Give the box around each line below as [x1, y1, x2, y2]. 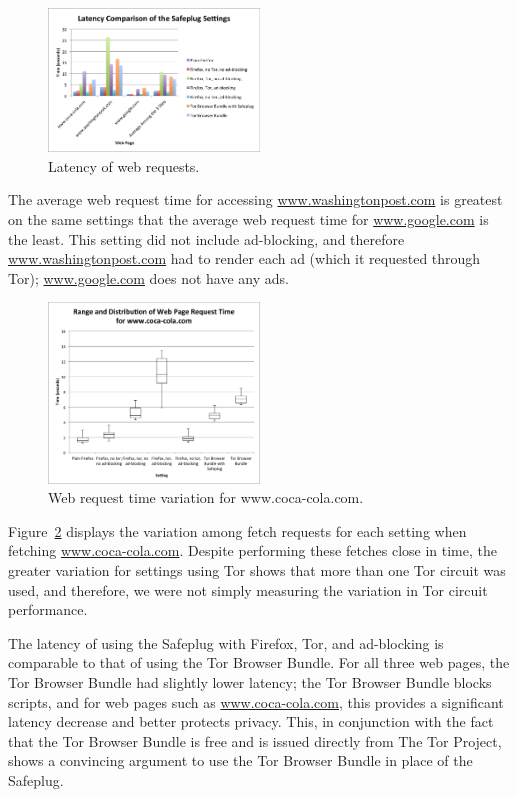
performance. [8, 599, 88, 620]
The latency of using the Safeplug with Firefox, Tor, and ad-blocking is [8, 632, 444, 653]
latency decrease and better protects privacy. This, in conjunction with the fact [8, 711, 494, 732]
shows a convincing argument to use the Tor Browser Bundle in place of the [8, 750, 473, 771]
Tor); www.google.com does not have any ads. [8, 267, 289, 288]
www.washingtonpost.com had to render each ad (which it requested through [8, 248, 481, 269]
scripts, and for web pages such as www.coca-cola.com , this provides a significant [8, 691, 504, 712]
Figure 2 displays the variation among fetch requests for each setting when [8, 520, 467, 541]
